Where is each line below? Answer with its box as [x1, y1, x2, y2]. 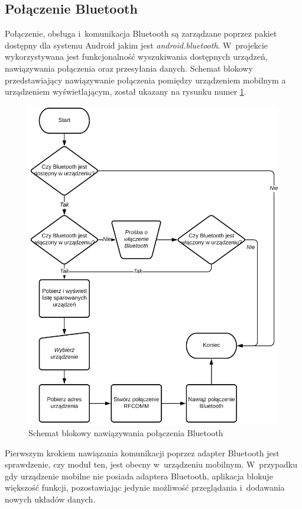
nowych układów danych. [5, 493, 96, 505]
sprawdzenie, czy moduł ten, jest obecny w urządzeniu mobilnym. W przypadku [5, 458, 297, 471]
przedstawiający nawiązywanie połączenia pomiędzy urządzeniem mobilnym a [5, 73, 286, 86]
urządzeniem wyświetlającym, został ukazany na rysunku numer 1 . [5, 85, 246, 98]
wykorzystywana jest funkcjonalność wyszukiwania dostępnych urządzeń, [5, 50, 268, 63]
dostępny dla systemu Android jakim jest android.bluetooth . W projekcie [5, 38, 268, 51]
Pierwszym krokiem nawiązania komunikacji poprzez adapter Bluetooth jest [5, 446, 280, 459]
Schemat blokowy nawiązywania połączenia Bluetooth [28, 427, 223, 439]
